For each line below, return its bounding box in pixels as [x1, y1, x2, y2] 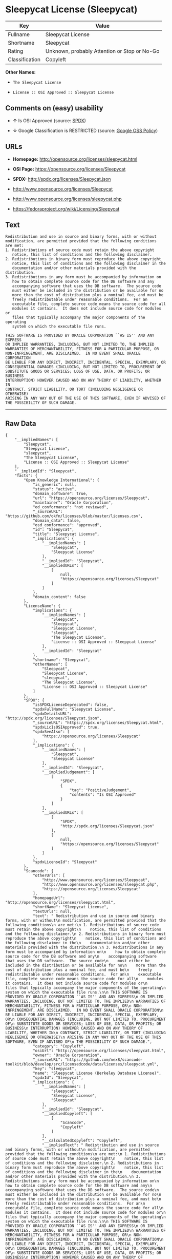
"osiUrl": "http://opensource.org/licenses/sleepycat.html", [32, 1048, 166, 1054]
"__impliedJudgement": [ [41, 770, 95, 775]
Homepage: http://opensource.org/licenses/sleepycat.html [12, 156, 138, 162]
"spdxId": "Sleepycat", [32, 1075, 83, 1080]
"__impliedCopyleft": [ [41, 1111, 93, 1116]
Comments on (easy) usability [5, 104, 103, 112]
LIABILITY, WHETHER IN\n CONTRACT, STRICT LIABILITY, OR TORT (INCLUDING [5, 1031, 166, 1036]
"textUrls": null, [32, 909, 72, 914]
